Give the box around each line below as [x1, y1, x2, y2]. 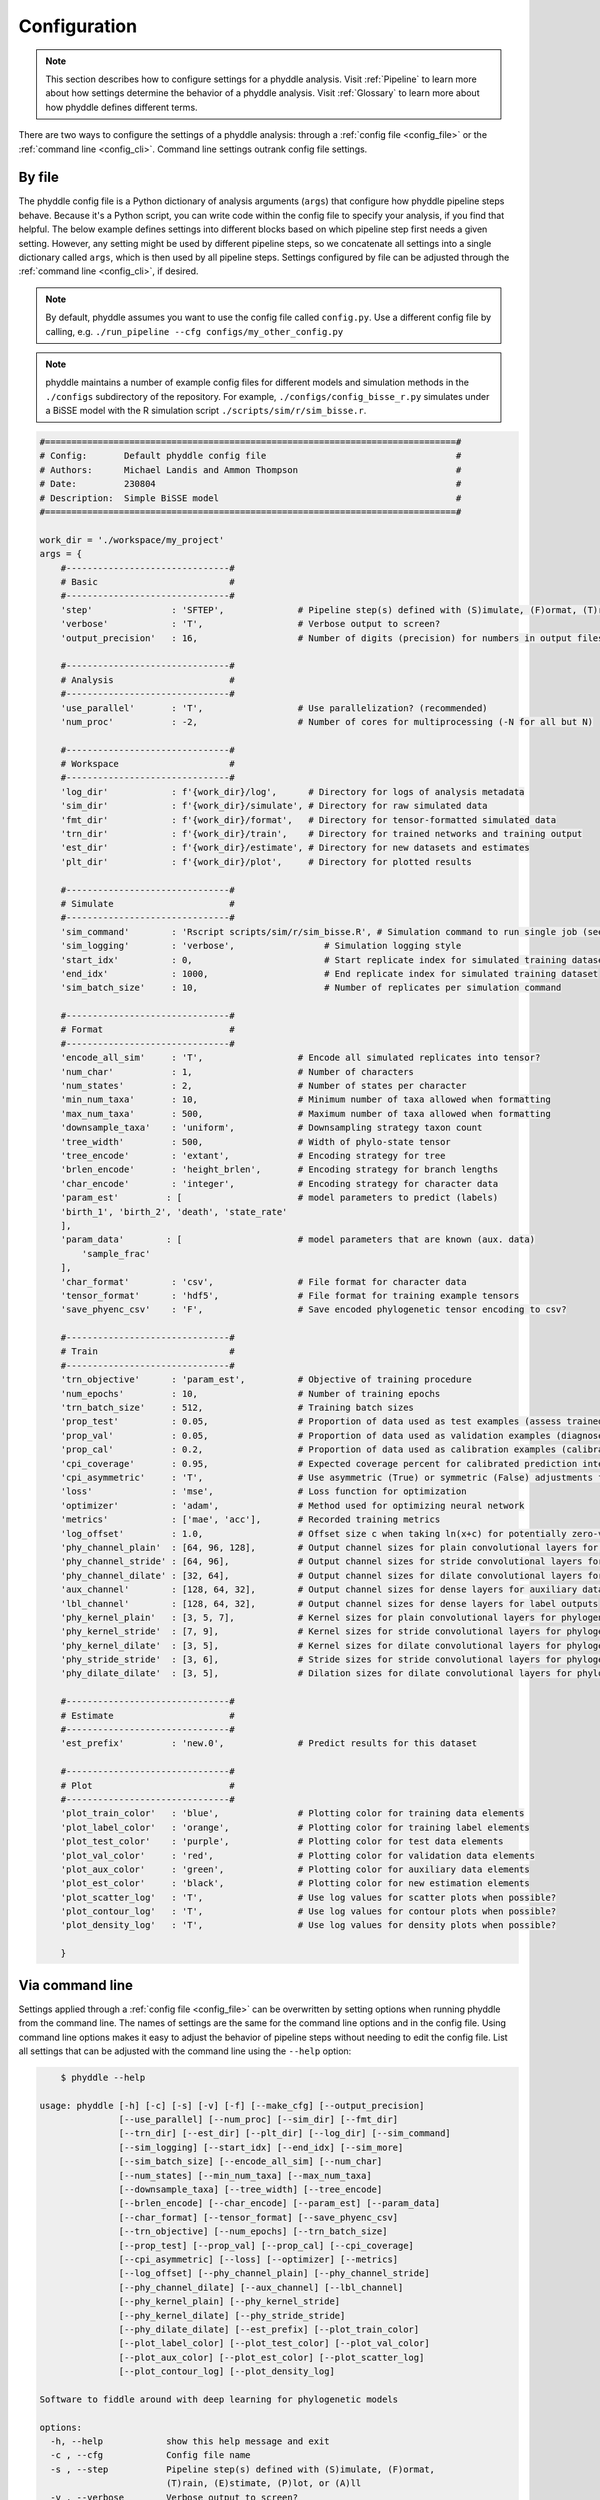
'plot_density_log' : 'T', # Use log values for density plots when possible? [60, 1920, 557, 1931]
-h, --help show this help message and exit [50, 2436, 330, 2447]
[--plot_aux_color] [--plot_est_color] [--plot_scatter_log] [118, 2351, 425, 2363]
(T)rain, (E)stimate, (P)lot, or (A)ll [165, 2478, 362, 2489]
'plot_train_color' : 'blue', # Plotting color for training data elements [60, 1808, 525, 1819]
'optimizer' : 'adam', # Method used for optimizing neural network [60, 1500, 525, 1511]
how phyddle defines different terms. [45, 101, 199, 113]
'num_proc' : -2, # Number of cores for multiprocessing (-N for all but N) [60, 716, 594, 727]
